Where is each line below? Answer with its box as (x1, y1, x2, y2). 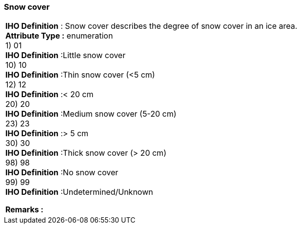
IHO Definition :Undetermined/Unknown (5, 187, 153, 197)
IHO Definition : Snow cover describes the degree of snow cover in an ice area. (5, 21, 298, 31)
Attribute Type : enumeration (5, 31, 113, 41)
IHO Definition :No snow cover (5, 167, 119, 178)
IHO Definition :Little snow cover (5, 50, 126, 61)
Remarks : (5, 205, 43, 215)
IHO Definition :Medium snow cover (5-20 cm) (5, 109, 177, 119)
